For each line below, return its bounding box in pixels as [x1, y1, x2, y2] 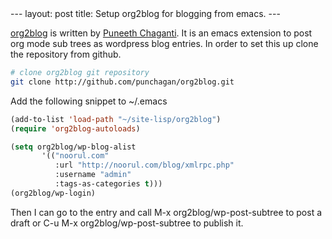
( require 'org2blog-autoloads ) [10, 123, 141, 134]
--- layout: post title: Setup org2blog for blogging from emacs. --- [10, 8, 281, 19]
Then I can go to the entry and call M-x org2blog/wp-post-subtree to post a [10, 206, 323, 218]
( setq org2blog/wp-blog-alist [10, 142, 137, 152]
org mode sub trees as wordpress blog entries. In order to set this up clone [10, 38, 319, 49]
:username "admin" [54, 170, 132, 180]
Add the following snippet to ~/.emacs [10, 95, 168, 107]
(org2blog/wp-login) [10, 188, 97, 198]
